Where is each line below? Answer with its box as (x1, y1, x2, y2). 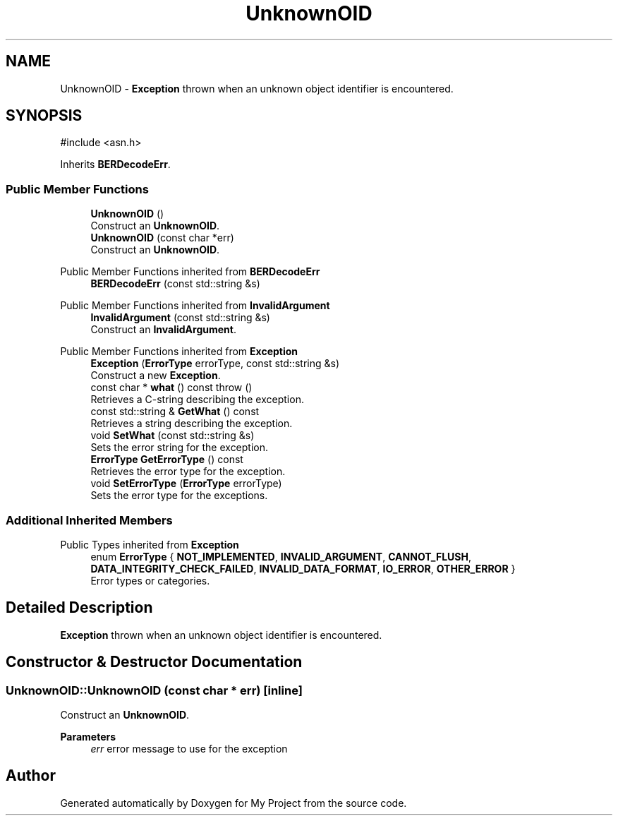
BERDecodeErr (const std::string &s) (90, 277, 260, 290)
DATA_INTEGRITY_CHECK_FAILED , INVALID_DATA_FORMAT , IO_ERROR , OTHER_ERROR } (90, 562, 516, 575)
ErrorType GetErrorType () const (90, 453, 243, 466)
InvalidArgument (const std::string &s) (90, 311, 270, 324)
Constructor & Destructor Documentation (6, 653, 303, 671)
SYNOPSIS (6, 107, 83, 125)
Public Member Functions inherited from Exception (60, 345, 298, 358)
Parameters (60, 731, 116, 743)
